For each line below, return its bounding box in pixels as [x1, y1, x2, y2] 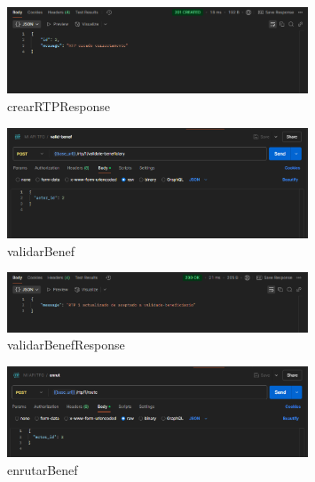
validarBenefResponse [7, 335, 125, 354]
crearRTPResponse [7, 96, 110, 115]
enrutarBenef [7, 460, 78, 478]
